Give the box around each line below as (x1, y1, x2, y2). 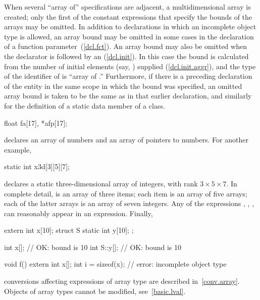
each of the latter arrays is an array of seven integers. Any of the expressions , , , (4, 198, 254, 209)
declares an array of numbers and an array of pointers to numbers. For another (4, 134, 248, 145)
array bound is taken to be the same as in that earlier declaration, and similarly (4, 90, 252, 101)
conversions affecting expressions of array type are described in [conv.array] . (4, 276, 240, 286)
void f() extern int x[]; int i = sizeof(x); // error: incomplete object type (4, 259, 227, 269)
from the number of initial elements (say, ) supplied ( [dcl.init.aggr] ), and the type (4, 61, 256, 71)
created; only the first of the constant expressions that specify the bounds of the (4, 11, 252, 22)
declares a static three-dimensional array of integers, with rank (4, 178, 198, 188)
